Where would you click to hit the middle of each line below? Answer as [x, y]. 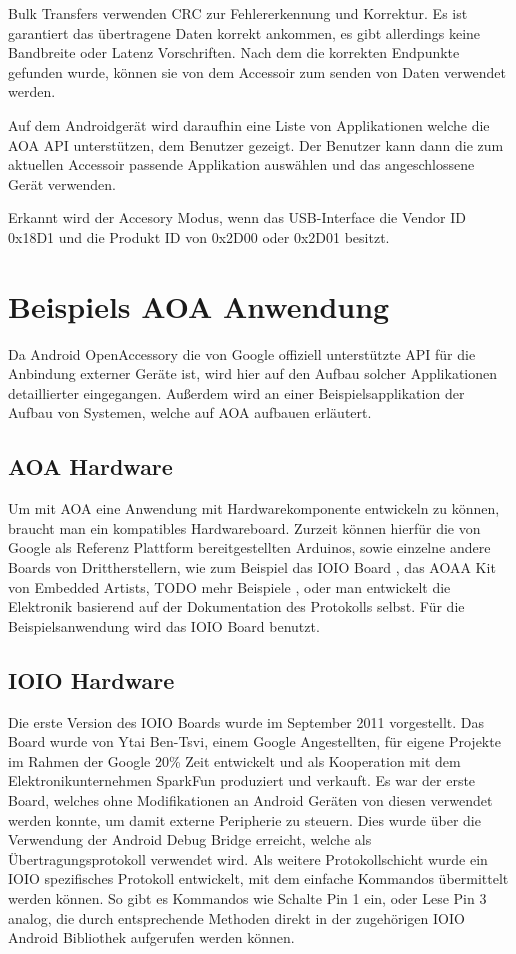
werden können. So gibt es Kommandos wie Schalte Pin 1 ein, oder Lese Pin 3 [247, 897]
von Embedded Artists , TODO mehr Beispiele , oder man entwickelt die [229, 586]
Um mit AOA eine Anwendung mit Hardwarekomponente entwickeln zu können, [254, 508]
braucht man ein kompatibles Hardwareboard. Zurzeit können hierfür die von [244, 527]
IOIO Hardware [91, 679]
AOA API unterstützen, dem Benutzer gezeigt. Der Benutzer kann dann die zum [256, 144]
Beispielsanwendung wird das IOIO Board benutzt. [164, 625]
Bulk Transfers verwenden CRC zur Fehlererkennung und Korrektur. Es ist [238, 13]
